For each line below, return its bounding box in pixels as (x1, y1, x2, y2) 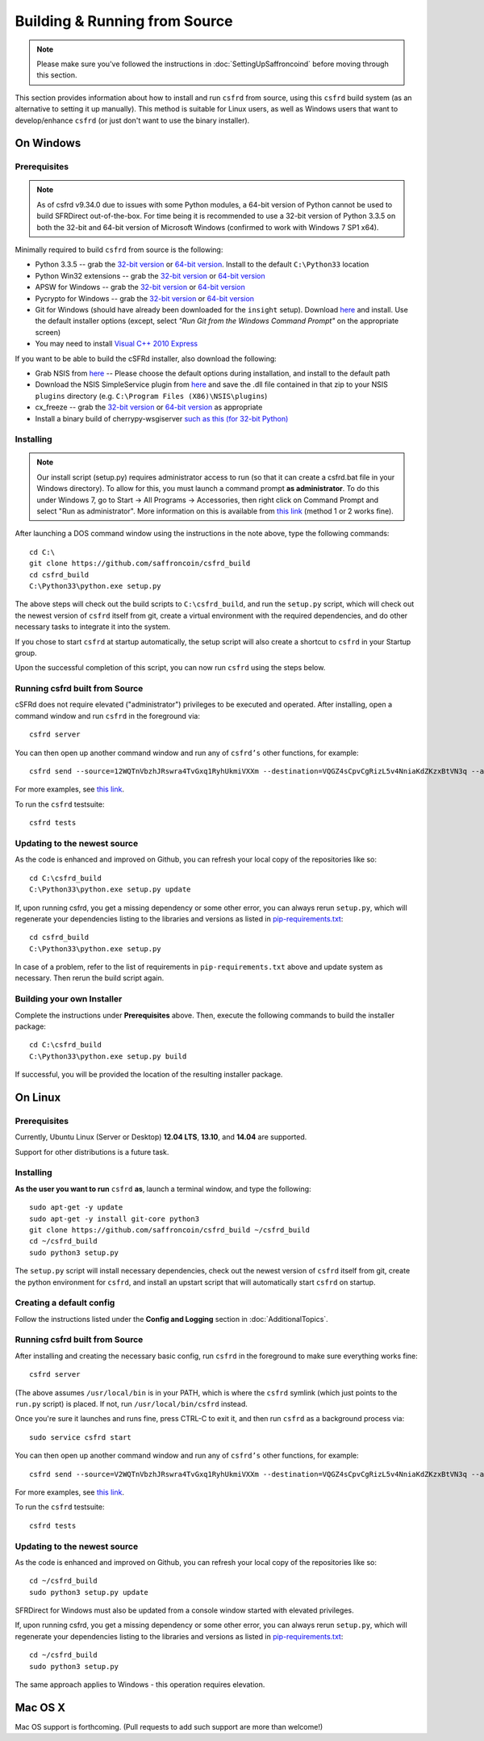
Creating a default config (15, 1297, 115, 1308)
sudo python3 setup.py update (29, 1588, 149, 1596)
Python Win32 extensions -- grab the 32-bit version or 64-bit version (35, 271, 265, 280)
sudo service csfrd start (29, 1433, 132, 1441)
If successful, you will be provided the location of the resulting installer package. (15, 1070, 283, 1080)
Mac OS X (15, 1701, 66, 1714)
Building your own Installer (15, 993, 123, 1005)
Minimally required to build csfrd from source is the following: (15, 245, 223, 254)
